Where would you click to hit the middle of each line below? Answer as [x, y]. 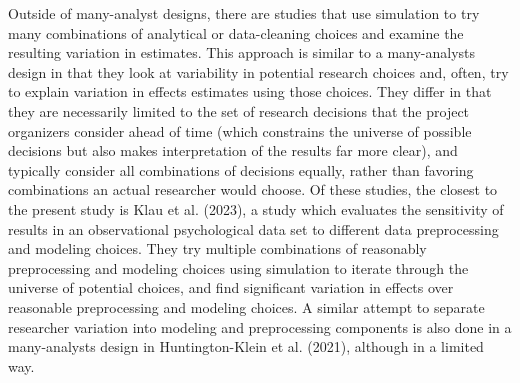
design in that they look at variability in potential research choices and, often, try [258, 71]
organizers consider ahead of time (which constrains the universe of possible [240, 130]
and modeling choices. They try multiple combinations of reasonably [217, 248]
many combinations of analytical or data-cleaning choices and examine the [236, 32]
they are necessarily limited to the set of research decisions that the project [239, 110]
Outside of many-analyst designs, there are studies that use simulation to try [244, 13]
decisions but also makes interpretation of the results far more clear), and [233, 150]
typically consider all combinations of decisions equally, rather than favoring [241, 169]
